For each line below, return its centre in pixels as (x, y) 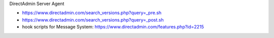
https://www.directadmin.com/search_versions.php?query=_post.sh (93, 19)
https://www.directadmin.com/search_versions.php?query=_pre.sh (92, 13)
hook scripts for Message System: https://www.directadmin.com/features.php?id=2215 (113, 27)
